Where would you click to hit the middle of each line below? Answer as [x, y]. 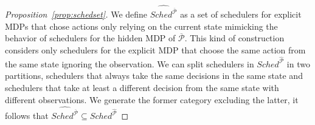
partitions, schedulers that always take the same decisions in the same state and [154, 76]
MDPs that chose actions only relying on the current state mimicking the [141, 26]
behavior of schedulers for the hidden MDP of [90, 38]
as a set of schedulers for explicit [241, 14]
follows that [27, 116]
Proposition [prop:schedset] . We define [76, 14]
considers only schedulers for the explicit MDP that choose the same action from [155, 50]
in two [298, 63]
